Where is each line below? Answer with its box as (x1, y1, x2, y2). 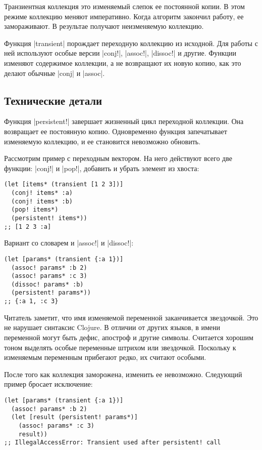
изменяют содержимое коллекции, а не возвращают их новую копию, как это (4, 57, 241, 68)
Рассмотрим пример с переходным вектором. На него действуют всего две (4, 153, 232, 163)
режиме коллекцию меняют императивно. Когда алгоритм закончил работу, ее (4, 11, 244, 21)
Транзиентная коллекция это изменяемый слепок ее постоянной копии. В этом (4, 1, 245, 11)
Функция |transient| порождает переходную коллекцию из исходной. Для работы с (4, 37, 258, 48)
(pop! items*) (11, 206, 59, 214)
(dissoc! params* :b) (11, 280, 84, 288)
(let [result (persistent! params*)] (11, 414, 138, 421)
